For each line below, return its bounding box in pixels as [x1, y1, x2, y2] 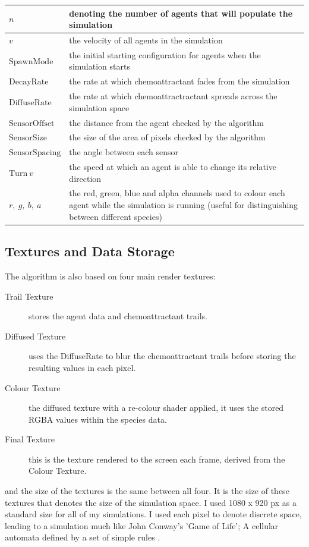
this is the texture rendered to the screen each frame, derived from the [29, 452, 285, 465]
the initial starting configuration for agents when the [69, 48, 261, 61]
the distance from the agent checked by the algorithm [69, 116, 264, 128]
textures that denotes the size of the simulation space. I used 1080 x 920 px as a [5, 496, 297, 508]
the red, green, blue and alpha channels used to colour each [69, 187, 285, 199]
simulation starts [69, 60, 130, 73]
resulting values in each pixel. [29, 361, 136, 373]
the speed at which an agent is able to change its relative [69, 161, 277, 173]
